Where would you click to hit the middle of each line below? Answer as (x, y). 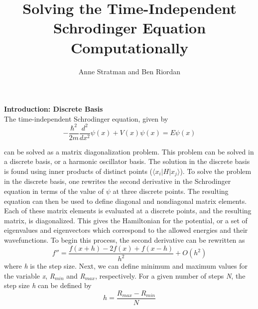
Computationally (129, 47)
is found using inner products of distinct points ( (78, 171)
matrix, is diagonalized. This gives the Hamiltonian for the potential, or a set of (126, 220)
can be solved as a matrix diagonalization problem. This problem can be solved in (129, 151)
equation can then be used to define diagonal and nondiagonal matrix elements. (126, 201)
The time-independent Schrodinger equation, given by (86, 118)
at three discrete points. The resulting (171, 191)
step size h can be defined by (48, 285)
